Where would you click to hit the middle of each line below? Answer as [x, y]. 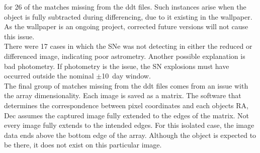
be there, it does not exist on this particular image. [83, 145]
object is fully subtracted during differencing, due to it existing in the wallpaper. [128, 16]
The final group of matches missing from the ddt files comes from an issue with [126, 85]
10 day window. [126, 76]
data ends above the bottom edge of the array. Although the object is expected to [130, 135]
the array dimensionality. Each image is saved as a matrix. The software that [123, 95]
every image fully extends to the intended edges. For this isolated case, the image [129, 125]
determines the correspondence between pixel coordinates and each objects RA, [126, 105]
